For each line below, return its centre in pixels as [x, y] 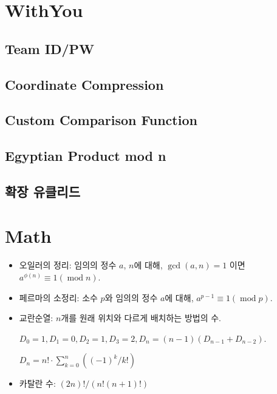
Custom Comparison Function [101, 120]
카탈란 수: [37, 383]
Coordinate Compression [84, 84]
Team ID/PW [50, 48]
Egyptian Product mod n [86, 156]
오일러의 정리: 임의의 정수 [68, 265]
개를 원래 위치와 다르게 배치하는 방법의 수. [141, 318]
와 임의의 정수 [131, 297]
